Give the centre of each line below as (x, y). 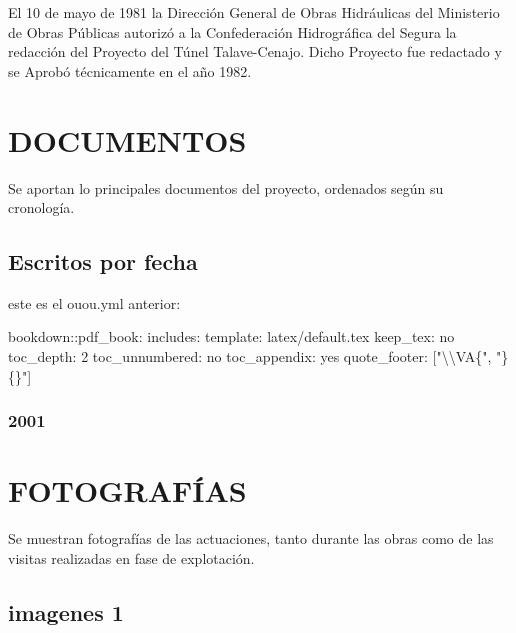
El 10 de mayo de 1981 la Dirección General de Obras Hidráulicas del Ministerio (254, 12)
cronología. (41, 207)
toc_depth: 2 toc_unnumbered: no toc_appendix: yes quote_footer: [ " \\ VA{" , (250, 356)
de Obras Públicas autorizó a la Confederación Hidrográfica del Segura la (232, 31)
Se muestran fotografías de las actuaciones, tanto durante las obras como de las (251, 538)
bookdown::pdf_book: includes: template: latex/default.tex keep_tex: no (231, 336)
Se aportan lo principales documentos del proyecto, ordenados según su (226, 187)
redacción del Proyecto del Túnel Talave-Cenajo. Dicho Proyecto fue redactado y (255, 51)
